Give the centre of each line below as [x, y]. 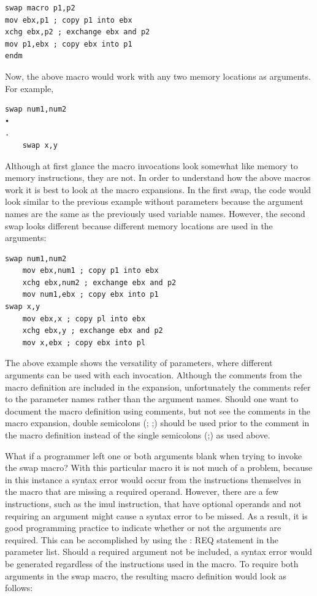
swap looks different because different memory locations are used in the [139, 225]
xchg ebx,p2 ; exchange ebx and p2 [78, 32]
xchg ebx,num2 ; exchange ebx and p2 [99, 282]
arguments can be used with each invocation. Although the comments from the [154, 375]
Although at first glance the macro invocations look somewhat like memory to [151, 165]
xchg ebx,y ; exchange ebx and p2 [93, 331]
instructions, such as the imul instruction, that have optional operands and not [153, 503]
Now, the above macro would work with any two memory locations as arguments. [158, 76]
